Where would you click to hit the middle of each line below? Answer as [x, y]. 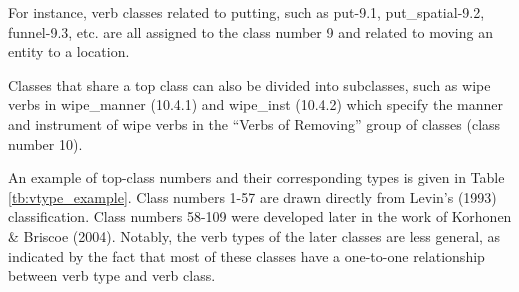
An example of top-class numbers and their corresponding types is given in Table [256, 177]
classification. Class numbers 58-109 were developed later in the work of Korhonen [260, 216]
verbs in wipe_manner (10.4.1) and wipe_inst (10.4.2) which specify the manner [256, 104]
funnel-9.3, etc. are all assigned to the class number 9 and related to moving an [250, 31]
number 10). [45, 143]
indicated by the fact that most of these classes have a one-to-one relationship [246, 255]
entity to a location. [69, 51]
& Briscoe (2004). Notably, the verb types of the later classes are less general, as [254, 235]
